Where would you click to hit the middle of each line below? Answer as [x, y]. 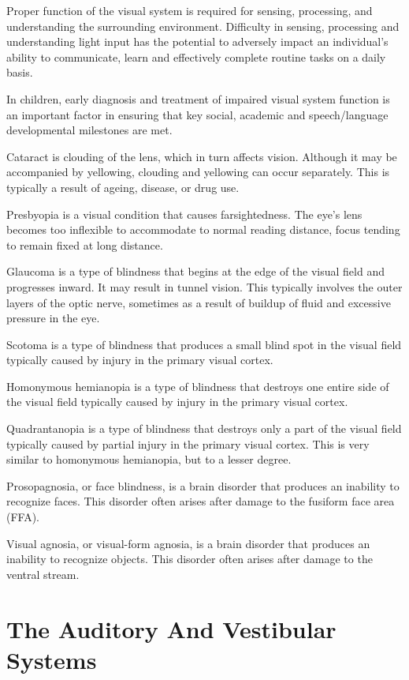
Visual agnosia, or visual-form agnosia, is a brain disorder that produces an [188, 543]
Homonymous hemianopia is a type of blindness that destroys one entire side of [198, 386]
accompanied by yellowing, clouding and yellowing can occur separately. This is [198, 172]
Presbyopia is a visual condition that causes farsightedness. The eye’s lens [184, 214]
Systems [52, 659]
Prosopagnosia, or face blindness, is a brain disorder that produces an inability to [203, 485]
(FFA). [23, 517]
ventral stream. [43, 574]
